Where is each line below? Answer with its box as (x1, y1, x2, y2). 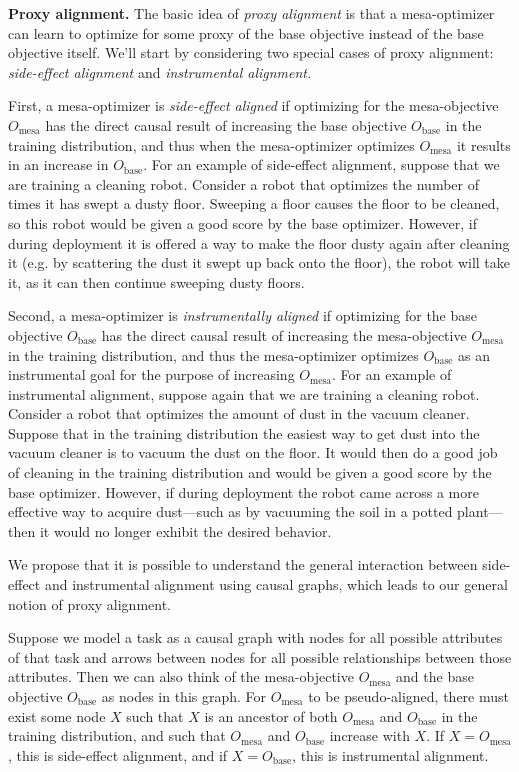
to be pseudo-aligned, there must (308, 686, 509, 706)
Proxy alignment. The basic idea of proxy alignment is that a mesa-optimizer (8, 3, 495, 23)
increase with (329, 725, 410, 746)
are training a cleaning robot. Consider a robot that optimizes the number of (8, 173, 479, 194)
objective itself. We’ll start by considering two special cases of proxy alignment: (8, 42, 494, 63)
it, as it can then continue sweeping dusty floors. (8, 271, 305, 292)
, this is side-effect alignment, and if (8, 744, 228, 765)
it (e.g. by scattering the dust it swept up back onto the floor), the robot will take (8, 252, 511, 273)
